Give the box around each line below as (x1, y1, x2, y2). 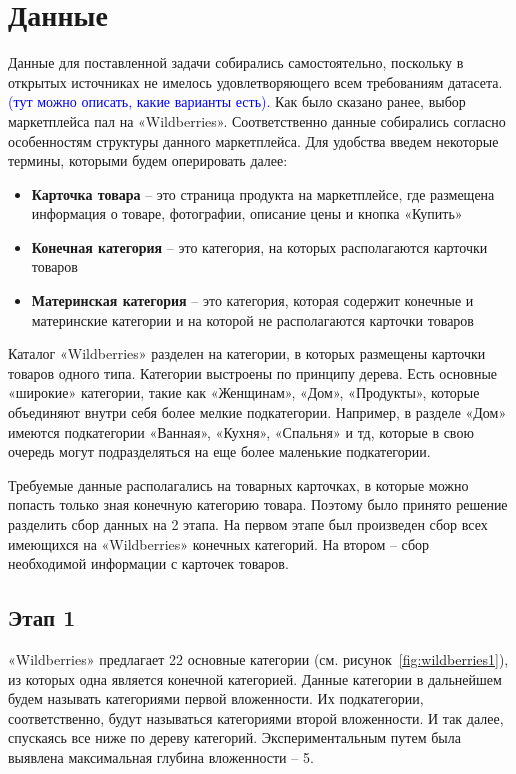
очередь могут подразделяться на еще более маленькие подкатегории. (8, 441, 431, 462)
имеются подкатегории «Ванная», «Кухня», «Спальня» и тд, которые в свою (8, 421, 474, 442)
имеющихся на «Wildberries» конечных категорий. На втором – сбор (8, 533, 430, 554)
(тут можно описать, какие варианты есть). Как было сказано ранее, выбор (8, 91, 466, 112)
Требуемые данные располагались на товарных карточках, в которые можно (8, 474, 469, 495)
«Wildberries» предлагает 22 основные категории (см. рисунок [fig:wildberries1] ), (8, 648, 509, 669)
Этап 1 (8, 602, 76, 633)
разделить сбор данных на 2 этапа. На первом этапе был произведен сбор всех (8, 514, 488, 534)
